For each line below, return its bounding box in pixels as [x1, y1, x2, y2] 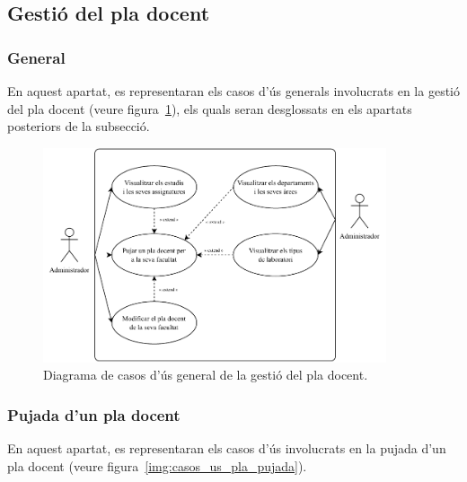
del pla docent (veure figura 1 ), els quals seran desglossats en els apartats [7, 99, 412, 118]
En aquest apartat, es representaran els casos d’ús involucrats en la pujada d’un [7, 439, 446, 458]
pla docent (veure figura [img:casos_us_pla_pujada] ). [7, 456, 307, 475]
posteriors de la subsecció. [7, 117, 150, 136]
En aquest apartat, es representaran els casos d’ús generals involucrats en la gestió [7, 82, 460, 100]
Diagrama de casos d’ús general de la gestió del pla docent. [43, 365, 368, 384]
